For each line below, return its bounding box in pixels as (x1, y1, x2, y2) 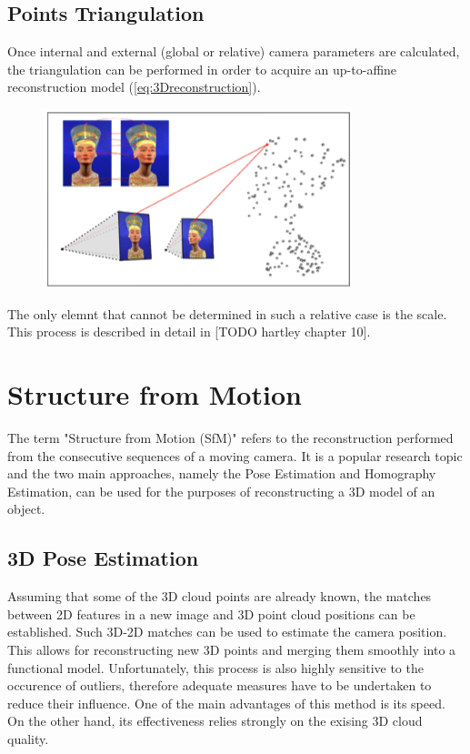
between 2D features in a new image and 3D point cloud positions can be (7, 604, 415, 623)
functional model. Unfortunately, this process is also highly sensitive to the (7, 658, 424, 677)
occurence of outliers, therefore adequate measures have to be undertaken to (7, 676, 432, 695)
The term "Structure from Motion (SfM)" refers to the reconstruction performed (7, 428, 454, 447)
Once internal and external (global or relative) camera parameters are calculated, (7, 42, 460, 61)
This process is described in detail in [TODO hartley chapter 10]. (7, 322, 371, 341)
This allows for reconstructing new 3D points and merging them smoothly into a (7, 640, 456, 659)
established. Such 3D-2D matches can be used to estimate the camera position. (7, 622, 447, 641)
